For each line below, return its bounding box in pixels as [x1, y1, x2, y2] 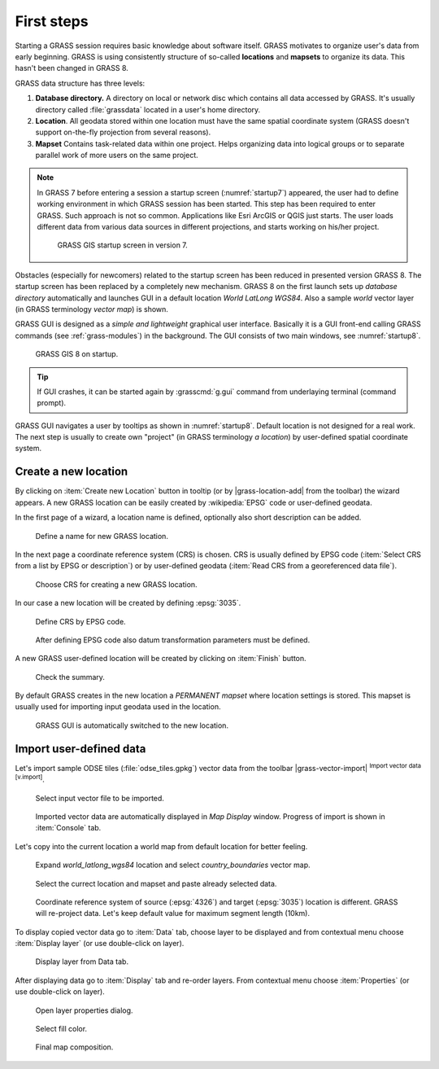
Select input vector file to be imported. [35, 793, 164, 803]
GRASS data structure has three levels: [15, 78, 146, 88]
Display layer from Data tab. [35, 957, 129, 966]
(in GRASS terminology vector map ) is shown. [15, 304, 168, 313]
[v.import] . [15, 773, 45, 785]
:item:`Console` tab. [35, 823, 102, 833]
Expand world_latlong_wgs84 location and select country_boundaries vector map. [35, 860, 311, 870]
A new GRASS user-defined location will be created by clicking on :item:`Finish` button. [15, 654, 306, 664]
